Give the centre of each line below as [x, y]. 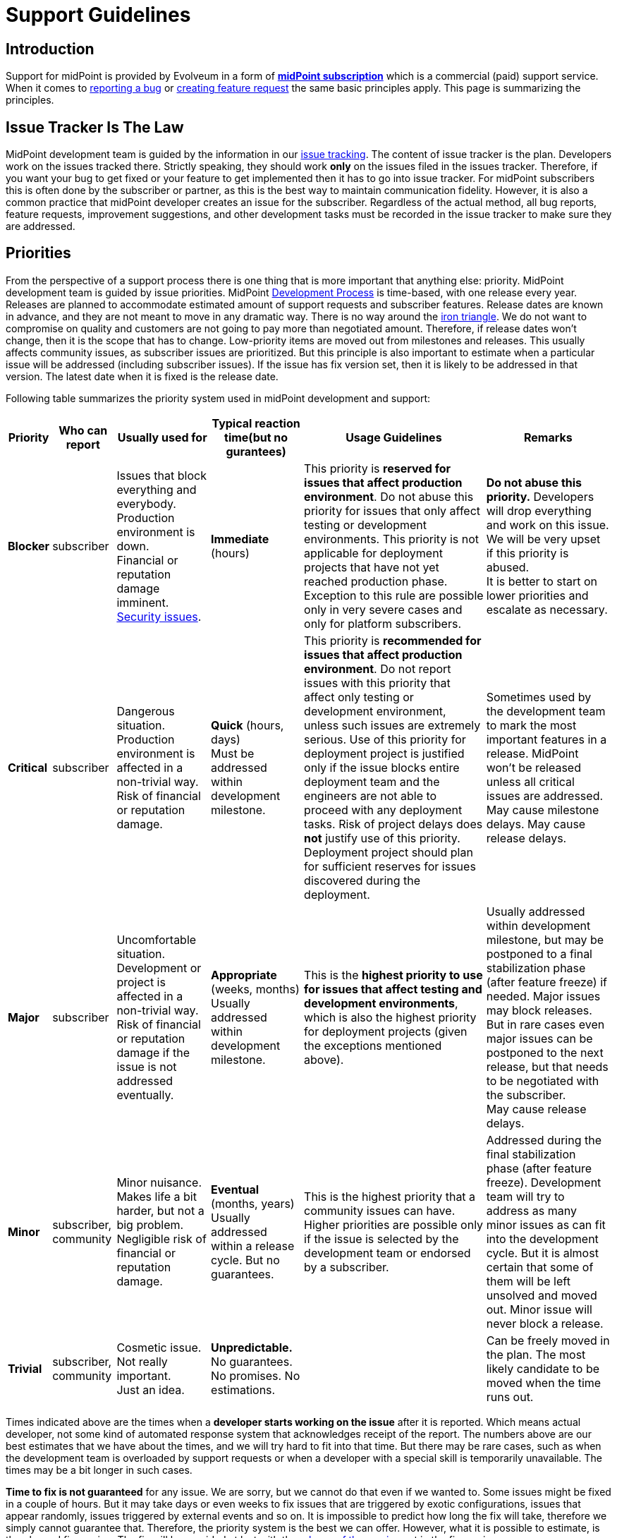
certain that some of [540, 1267]
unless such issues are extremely [392, 725]
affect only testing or [359, 697]
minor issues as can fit [546, 1224]
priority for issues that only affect [392, 510]
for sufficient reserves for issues [390, 866]
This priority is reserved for [378, 468]
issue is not [147, 1066]
